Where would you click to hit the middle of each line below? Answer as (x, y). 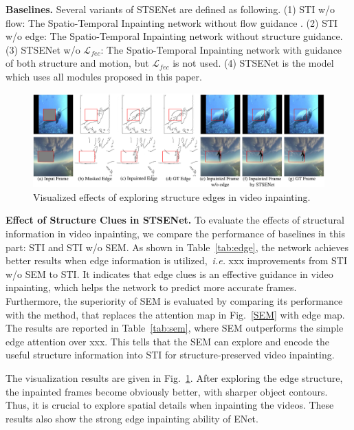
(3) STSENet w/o (43, 49)
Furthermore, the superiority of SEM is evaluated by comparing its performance (174, 300)
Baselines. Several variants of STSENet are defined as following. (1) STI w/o (170, 9)
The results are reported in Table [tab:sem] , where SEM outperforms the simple (175, 328)
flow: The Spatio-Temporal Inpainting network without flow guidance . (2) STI (172, 22)
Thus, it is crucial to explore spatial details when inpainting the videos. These (170, 405)
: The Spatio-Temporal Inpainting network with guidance (221, 49)
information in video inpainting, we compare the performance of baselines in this (175, 233)
